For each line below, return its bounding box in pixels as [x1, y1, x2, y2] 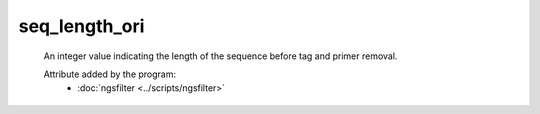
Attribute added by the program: [43, 68, 177, 80]
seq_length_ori [18, 15, 145, 37]
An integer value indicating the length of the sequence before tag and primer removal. [43, 50, 398, 62]
